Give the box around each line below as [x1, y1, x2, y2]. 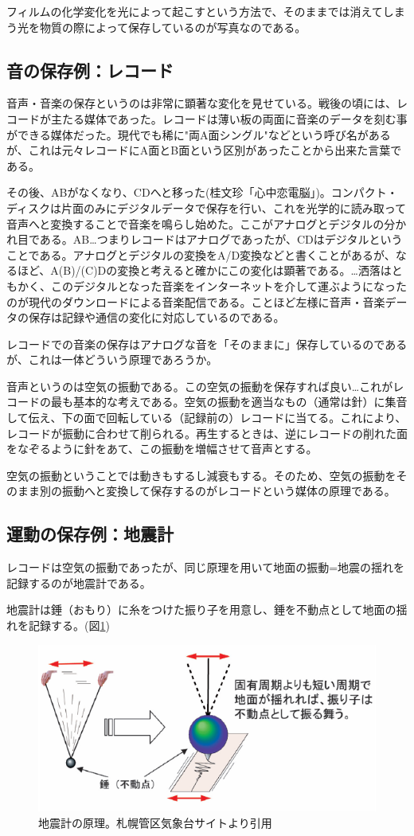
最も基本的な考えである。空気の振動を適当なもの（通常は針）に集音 [50, 393, 408, 410]
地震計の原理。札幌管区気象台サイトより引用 [38, 814, 272, 830]
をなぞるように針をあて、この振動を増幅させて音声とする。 [6, 440, 318, 457]
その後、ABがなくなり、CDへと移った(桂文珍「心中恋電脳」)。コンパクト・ [6, 184, 398, 201]
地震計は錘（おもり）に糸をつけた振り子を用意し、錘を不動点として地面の [6, 601, 396, 618]
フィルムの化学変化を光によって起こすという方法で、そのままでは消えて [6, 3, 383, 19]
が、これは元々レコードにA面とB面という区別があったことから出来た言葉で [6, 142, 402, 158]
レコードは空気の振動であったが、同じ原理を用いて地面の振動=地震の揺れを [6, 559, 405, 576]
